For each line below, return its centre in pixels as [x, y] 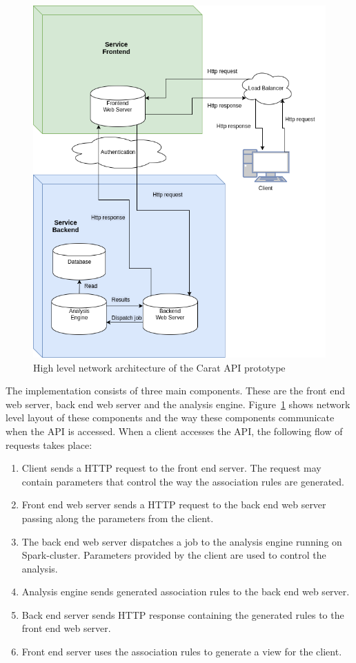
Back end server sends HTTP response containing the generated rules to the [183, 614]
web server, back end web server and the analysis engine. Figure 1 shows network [178, 404]
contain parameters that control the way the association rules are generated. [183, 481]
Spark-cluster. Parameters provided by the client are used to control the [174, 555]
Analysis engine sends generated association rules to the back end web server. [186, 592]
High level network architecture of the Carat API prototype [159, 367]
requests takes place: [49, 444]
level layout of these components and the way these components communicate [170, 417]
